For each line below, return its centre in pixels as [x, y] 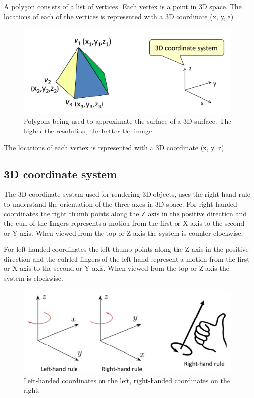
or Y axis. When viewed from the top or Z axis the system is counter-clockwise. [124, 232]
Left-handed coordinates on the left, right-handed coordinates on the [127, 380]
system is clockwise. [34, 278]
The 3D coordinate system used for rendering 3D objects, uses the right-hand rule [127, 194]
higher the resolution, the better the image [88, 130]
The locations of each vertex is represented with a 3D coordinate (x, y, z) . [115, 147]
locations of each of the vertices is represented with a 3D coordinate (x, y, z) [119, 16]
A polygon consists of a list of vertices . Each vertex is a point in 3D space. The [123, 6]
